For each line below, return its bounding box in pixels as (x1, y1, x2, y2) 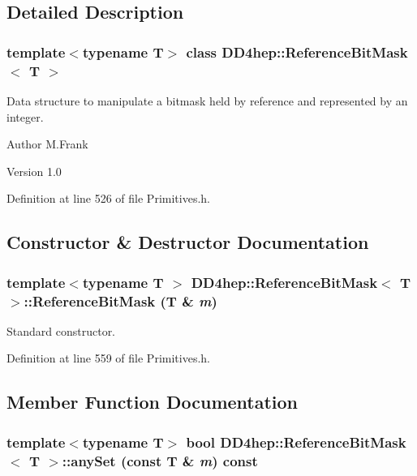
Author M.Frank (6, 135, 88, 152)
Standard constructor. (6, 322, 116, 339)
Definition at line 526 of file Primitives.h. (6, 190, 210, 207)
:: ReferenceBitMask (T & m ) (24, 290, 217, 311)
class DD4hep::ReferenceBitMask (186, 41, 408, 62)
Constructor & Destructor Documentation (6, 229, 369, 255)
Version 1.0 (6, 162, 62, 179)
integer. (6, 108, 44, 125)
